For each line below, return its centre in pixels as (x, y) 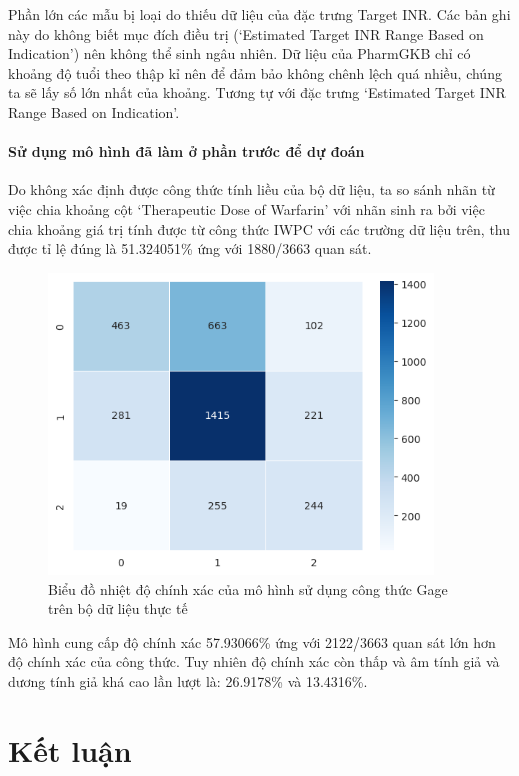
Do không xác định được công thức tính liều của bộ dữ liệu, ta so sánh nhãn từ (251, 189)
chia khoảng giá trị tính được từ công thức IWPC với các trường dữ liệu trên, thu (259, 228)
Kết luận (70, 749)
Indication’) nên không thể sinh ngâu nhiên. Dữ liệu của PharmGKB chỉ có (239, 53)
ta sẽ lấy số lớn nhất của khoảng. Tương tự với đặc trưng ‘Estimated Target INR (257, 92)
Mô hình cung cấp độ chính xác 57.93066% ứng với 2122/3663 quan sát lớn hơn (252, 641)
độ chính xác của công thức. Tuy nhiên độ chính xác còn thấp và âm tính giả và (254, 661)
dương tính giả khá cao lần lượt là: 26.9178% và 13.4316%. (188, 681)
